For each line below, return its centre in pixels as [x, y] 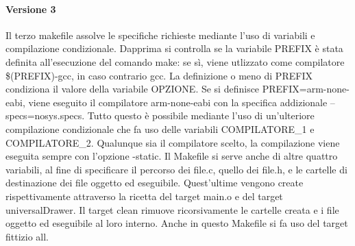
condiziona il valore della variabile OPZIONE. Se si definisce [133, 89]
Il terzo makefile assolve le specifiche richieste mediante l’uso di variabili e [160, 35]
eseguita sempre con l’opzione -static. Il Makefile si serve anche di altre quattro [172, 156]
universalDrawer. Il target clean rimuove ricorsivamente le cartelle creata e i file [172, 209]
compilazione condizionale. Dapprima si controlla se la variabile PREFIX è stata [174, 48]
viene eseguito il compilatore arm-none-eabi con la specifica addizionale [178, 102]
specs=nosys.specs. [45, 115]
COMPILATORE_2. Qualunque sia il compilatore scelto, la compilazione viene [173, 142]
